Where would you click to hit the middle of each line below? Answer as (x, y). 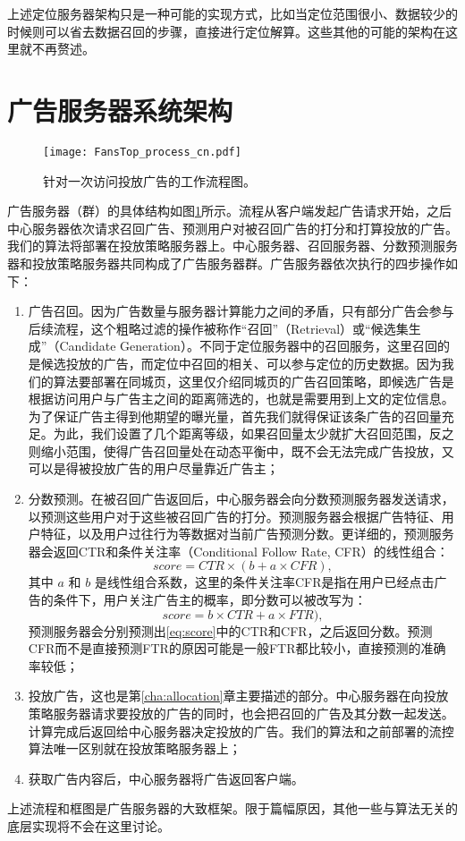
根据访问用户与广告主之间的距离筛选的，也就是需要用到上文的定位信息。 (241, 399)
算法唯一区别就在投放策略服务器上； (135, 748)
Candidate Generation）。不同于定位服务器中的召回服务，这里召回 (248, 346)
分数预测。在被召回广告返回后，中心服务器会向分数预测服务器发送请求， (241, 499)
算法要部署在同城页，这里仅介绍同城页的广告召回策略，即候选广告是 (254, 381)
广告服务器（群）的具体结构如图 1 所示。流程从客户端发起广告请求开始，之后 (229, 211)
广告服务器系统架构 (120, 110)
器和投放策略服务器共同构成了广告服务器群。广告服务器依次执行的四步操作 (226, 263)
